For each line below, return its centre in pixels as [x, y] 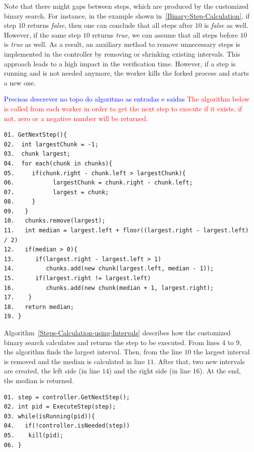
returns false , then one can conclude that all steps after [110, 25]
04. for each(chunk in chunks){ [58, 163]
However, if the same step [42, 34]
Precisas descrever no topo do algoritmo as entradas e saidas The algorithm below [127, 99]
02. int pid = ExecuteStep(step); [60, 407]
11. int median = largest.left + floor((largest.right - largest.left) [127, 231]
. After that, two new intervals [200, 361]
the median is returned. [39, 380]
